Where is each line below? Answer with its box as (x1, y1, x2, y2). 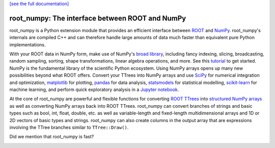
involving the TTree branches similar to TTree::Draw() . (9, 124, 129, 130)
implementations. (9, 41, 46, 48)
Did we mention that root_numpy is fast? (9, 134, 94, 140)
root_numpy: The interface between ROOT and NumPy (9, 14, 186, 22)
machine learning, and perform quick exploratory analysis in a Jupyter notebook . (9, 86, 179, 93)
